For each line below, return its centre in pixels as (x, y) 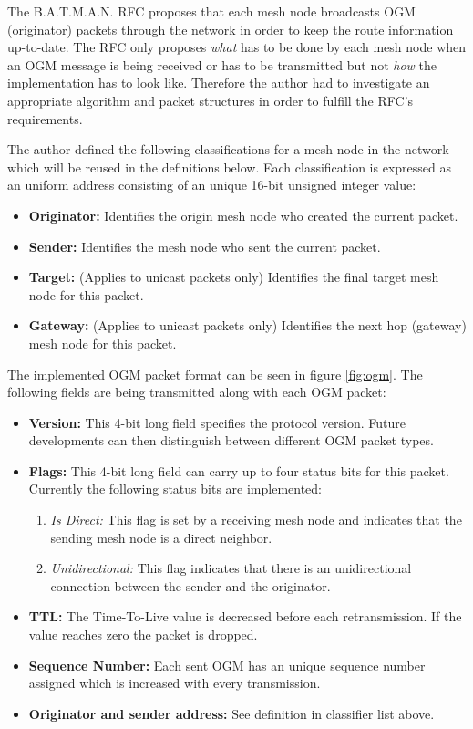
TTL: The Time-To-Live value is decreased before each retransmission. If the (245, 616)
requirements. (45, 118)
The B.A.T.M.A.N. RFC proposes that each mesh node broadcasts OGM (211, 11)
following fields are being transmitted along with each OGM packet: (197, 392)
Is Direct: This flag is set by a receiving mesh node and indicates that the (256, 520)
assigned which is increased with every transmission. (175, 683)
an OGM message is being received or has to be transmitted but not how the (222, 64)
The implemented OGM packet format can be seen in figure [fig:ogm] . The (215, 374)
